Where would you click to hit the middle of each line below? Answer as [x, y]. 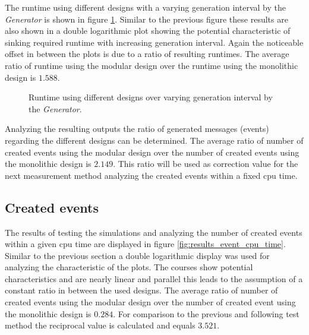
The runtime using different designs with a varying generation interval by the [145, 7]
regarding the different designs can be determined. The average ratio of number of [154, 140]
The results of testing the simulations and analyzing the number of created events [154, 232]
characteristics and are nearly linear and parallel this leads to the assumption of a [154, 278]
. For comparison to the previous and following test [206, 313]
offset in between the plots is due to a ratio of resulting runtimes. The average [147, 54]
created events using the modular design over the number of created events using [152, 152]
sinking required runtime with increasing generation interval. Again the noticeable [154, 42]
